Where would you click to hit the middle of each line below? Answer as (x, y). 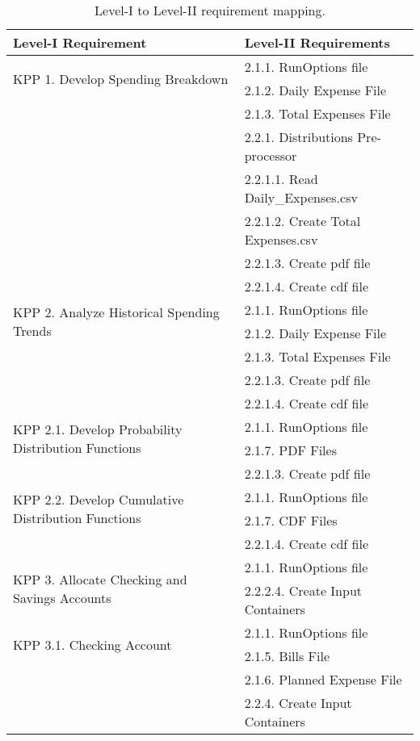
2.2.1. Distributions (298, 137)
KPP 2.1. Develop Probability (98, 429)
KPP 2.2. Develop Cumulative (99, 499)
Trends (32, 331)
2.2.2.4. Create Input (303, 590)
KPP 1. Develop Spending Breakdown (121, 78)
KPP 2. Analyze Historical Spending (116, 312)
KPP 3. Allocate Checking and (100, 579)
